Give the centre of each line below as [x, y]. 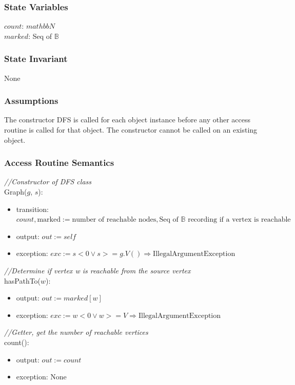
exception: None [41, 377]
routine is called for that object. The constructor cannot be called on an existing [131, 130]
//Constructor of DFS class [48, 181]
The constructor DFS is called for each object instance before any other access [127, 120]
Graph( [16, 192]
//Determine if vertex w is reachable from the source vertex [97, 270]
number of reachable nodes [114, 220]
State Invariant [36, 59]
